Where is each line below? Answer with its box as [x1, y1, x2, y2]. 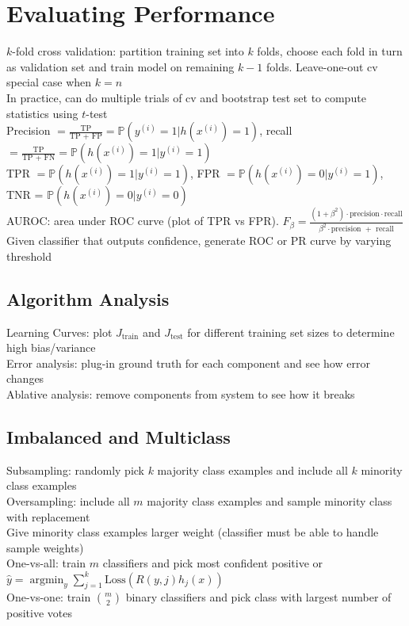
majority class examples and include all [157, 461, 348, 478]
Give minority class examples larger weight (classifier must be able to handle [6, 524, 379, 540]
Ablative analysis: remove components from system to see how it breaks [6, 386, 355, 403]
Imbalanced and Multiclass [6, 425, 231, 449]
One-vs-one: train [6, 589, 91, 605]
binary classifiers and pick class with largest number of [125, 589, 392, 605]
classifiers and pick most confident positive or [102, 555, 323, 571]
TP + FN [21, 153, 55, 162]
